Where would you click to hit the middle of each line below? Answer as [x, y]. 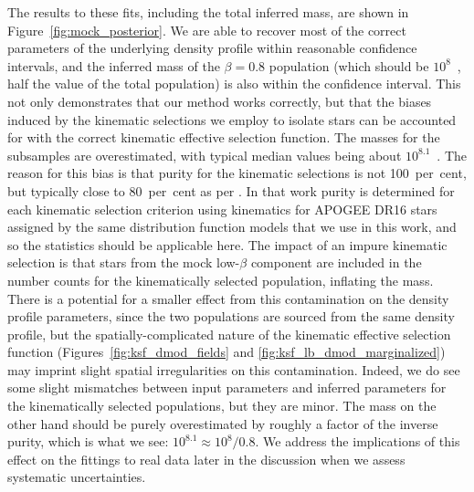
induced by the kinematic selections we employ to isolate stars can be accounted [232, 119]
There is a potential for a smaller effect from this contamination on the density [228, 298]
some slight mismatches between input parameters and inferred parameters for [227, 387]
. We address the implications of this [358, 441]
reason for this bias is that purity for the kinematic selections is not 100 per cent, [237, 173]
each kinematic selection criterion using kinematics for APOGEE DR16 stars [222, 209]
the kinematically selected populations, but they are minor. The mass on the [222, 406]
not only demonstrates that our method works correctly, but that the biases [220, 101]
